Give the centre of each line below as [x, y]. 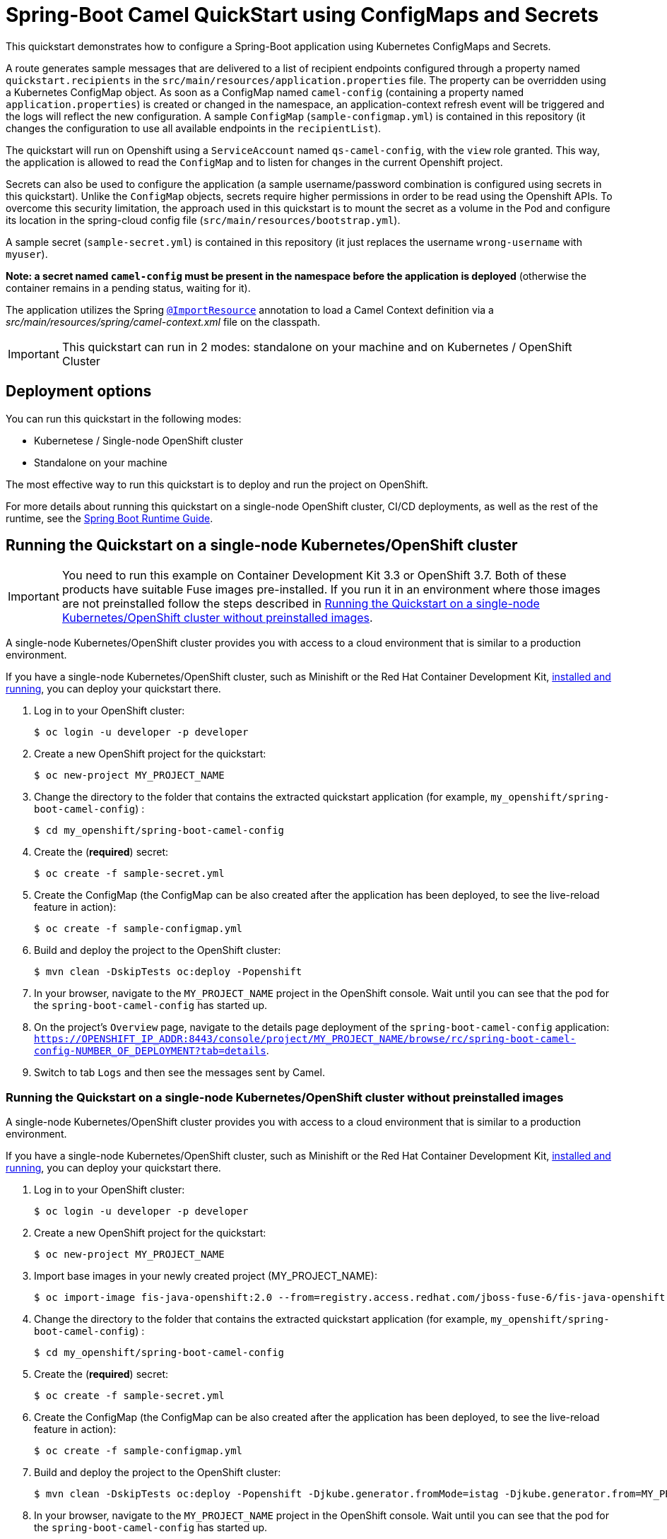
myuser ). [27, 254]
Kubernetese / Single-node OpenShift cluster [139, 440]
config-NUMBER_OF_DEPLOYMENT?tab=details [150, 1051]
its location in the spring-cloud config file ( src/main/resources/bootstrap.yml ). [203, 220]
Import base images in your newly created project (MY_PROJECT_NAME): [206, 1276]
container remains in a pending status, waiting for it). [128, 288]
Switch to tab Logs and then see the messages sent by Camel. [179, 1073]
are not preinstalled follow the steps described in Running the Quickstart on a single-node [301, 604]
